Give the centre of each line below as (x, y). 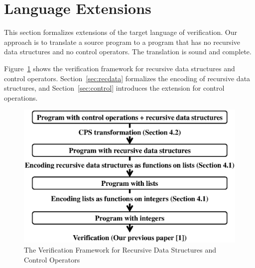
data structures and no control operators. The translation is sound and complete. (128, 52)
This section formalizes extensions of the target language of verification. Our (121, 32)
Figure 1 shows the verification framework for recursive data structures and (120, 68)
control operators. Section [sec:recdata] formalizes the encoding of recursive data (127, 78)
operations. (21, 97)
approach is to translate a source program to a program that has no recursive (122, 42)
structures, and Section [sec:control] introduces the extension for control (114, 88)
